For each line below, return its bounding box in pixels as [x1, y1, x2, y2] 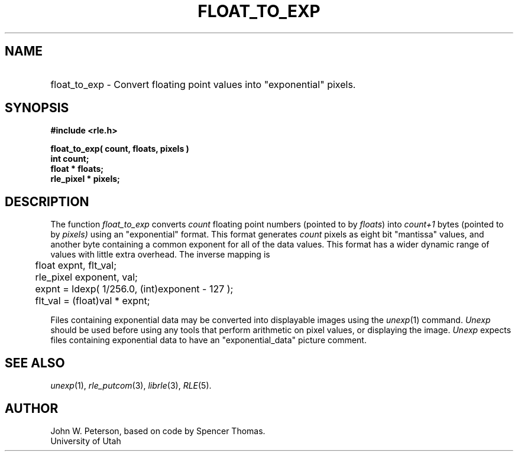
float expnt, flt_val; [35, 259, 117, 272]
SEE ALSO [5, 355, 65, 370]
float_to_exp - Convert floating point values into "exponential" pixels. [50, 78, 356, 90]
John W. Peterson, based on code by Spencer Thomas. [50, 425, 266, 436]
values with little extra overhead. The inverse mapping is [50, 249, 270, 260]
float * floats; [50, 164, 104, 174]
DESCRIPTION [5, 194, 89, 209]
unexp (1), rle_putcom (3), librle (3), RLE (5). [50, 380, 212, 391]
